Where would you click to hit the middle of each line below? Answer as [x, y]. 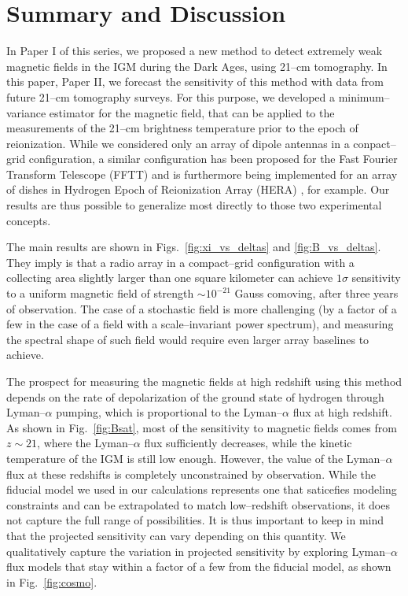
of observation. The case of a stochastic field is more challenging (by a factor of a [202, 308]
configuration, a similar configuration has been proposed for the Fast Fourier [213, 159]
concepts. [29, 220]
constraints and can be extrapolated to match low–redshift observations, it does [198, 504]
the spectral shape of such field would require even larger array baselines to [188, 339]
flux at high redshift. [342, 412]
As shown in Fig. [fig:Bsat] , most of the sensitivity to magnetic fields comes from [202, 427]
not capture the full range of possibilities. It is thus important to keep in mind [195, 520]
